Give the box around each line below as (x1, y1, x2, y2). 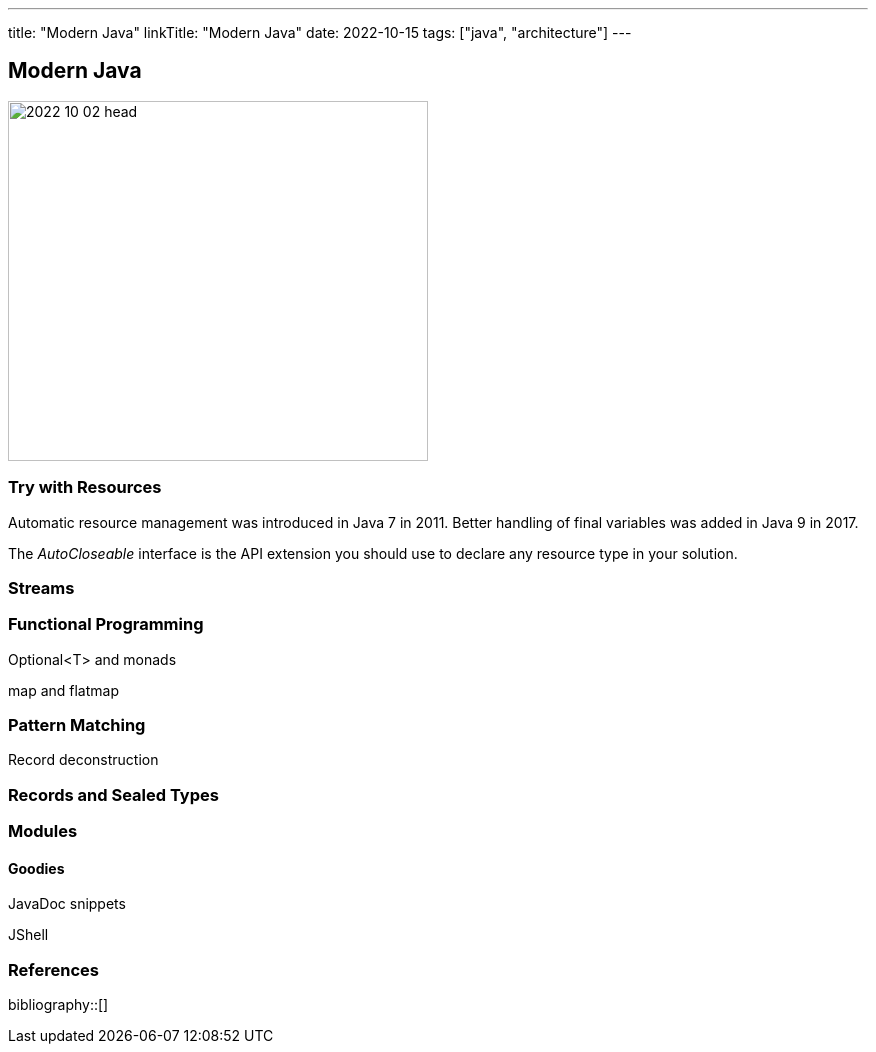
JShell (8, 926, 49, 944)
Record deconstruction (8, 751, 159, 769)
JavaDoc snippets (8, 895, 126, 913)
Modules (8, 821, 78, 842)
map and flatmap (8, 681, 119, 699)
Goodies (8, 859, 65, 877)
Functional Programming (8, 614, 204, 635)
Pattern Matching (8, 715, 146, 736)
